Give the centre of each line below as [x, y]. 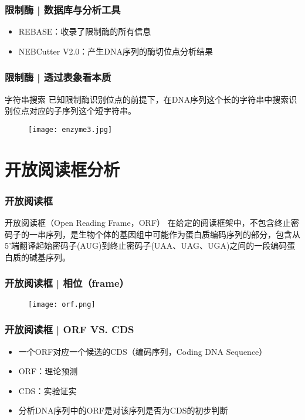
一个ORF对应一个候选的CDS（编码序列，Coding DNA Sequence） [143, 351]
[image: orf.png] [62, 304]
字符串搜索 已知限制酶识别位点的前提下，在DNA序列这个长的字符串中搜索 [147, 99]
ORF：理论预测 [48, 371]
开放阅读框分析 [62, 169]
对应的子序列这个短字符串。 [82, 111]
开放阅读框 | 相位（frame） [67, 283]
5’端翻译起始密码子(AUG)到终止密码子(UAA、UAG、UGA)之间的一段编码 [146, 245]
